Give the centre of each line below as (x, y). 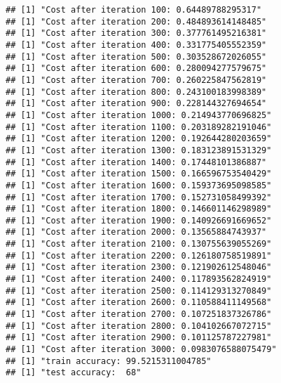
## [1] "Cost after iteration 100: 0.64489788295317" (134, 10)
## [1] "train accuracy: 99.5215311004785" (109, 361)
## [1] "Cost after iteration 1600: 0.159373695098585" (139, 185)
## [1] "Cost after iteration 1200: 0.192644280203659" (139, 139)
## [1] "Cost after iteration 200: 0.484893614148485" (136, 21)
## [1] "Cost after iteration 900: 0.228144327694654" (136, 104)
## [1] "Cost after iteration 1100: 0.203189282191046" (139, 127)
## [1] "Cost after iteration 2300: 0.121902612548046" (139, 267)
